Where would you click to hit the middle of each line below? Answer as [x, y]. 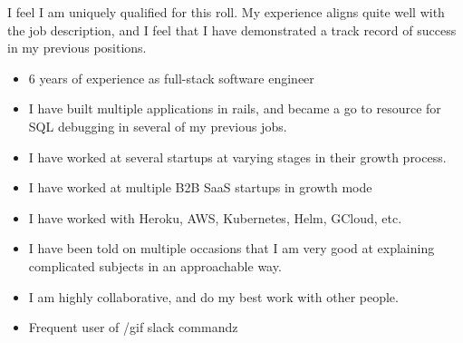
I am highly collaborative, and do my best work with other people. [213, 296]
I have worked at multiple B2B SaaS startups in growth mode [200, 187]
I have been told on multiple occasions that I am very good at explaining [231, 248]
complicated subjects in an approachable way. [155, 265]
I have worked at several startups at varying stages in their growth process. [237, 157]
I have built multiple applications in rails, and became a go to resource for [235, 108]
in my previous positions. [77, 48]
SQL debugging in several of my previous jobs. [158, 126]
